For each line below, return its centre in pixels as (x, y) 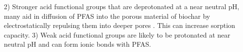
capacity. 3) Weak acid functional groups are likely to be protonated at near (117, 34)
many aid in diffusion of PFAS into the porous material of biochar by (107, 16)
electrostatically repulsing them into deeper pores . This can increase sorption (120, 25)
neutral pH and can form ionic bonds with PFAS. (78, 44)
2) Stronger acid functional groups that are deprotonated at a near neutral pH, (122, 6)
